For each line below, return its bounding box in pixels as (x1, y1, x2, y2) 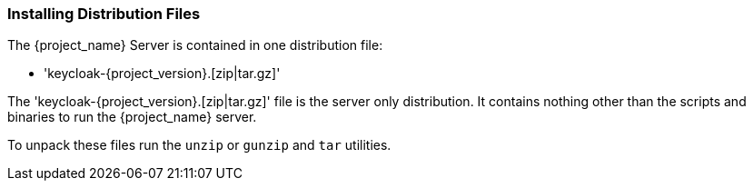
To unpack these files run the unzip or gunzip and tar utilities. (7, 137, 391, 153)
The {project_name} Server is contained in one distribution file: (7, 37, 383, 54)
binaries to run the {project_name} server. (7, 109, 257, 125)
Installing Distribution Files (7, 5, 201, 23)
